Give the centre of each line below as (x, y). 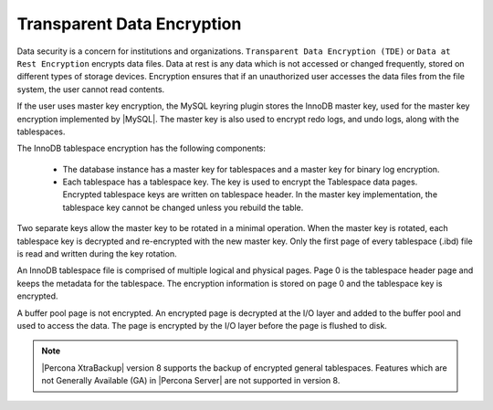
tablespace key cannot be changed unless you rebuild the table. (183, 207)
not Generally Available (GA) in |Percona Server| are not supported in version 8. (191, 381)
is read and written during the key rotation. (97, 254)
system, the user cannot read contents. (91, 89)
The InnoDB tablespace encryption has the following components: (142, 148)
